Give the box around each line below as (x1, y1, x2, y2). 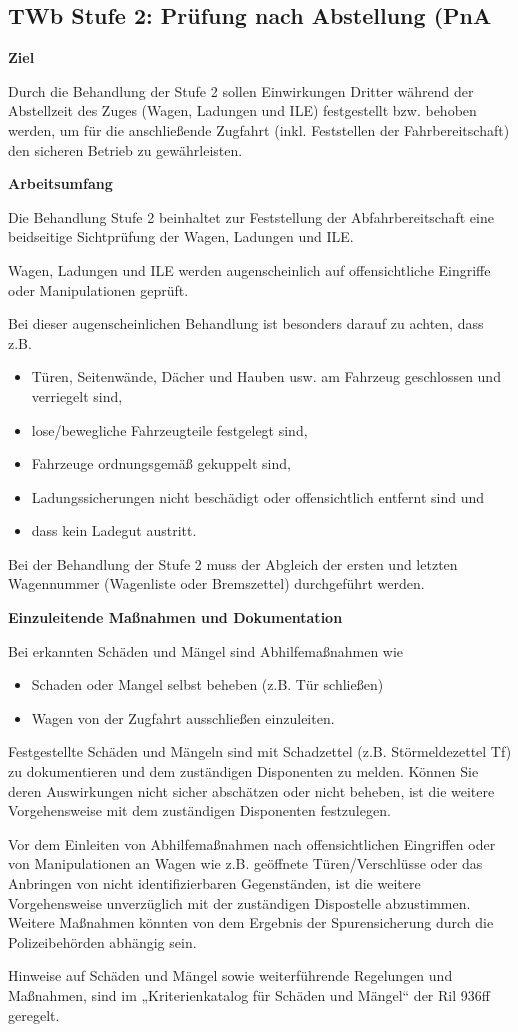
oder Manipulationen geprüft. (8, 279, 189, 300)
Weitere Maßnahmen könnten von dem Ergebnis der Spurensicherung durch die (8, 912, 494, 933)
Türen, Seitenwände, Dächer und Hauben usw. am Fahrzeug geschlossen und (31, 366, 501, 387)
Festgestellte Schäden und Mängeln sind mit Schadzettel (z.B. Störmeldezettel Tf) (8, 741, 512, 762)
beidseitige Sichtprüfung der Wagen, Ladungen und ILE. (8, 226, 354, 247)
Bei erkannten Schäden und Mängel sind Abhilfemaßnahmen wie (8, 640, 404, 661)
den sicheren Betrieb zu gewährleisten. (8, 139, 243, 160)
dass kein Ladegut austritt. (31, 520, 197, 541)
